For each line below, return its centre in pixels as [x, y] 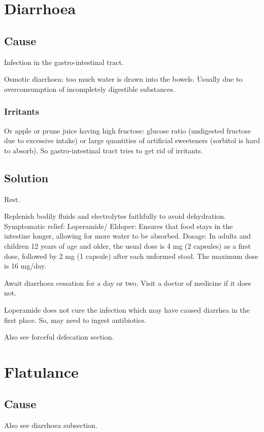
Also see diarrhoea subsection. [51, 425]
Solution [26, 177]
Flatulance [41, 371]
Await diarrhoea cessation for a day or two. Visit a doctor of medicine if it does [128, 283]
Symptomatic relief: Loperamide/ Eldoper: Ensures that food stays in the [119, 226]
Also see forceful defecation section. [59, 337]
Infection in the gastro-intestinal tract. [64, 62]
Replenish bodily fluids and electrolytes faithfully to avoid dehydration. [115, 216]
